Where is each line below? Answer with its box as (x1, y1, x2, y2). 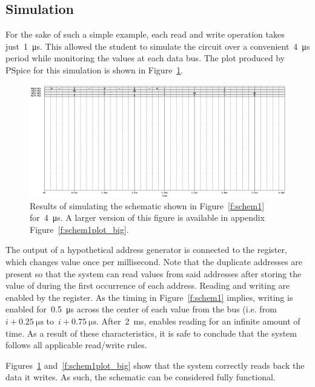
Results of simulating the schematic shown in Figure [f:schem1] (30, 199, 265, 212)
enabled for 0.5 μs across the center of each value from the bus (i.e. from (5, 303, 277, 315)
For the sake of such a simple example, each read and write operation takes (5, 28, 285, 41)
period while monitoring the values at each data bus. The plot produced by (5, 52, 285, 64)
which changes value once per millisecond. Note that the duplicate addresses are (5, 255, 303, 268)
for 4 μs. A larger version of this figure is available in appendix (30, 211, 265, 224)
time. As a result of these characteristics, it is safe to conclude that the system (5, 326, 297, 339)
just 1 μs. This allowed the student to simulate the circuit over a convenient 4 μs (5, 39, 310, 52)
